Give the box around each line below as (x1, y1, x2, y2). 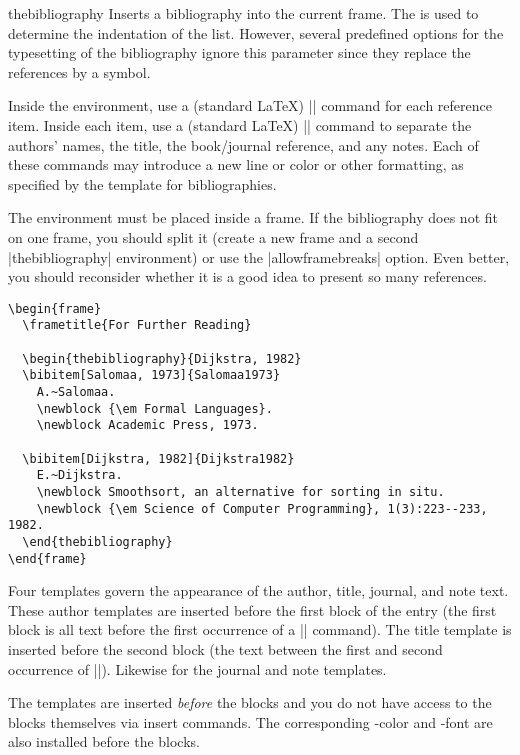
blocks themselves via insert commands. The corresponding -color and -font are (8, 711, 493, 732)
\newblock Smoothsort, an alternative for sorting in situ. (36, 484, 445, 499)
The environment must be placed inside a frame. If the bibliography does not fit (8, 207, 498, 228)
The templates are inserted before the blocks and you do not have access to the (8, 692, 492, 713)
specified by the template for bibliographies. (8, 173, 277, 194)
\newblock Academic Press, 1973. (36, 418, 259, 433)
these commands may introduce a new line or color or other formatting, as (8, 154, 464, 175)
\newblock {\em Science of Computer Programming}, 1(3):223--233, (36, 501, 488, 516)
